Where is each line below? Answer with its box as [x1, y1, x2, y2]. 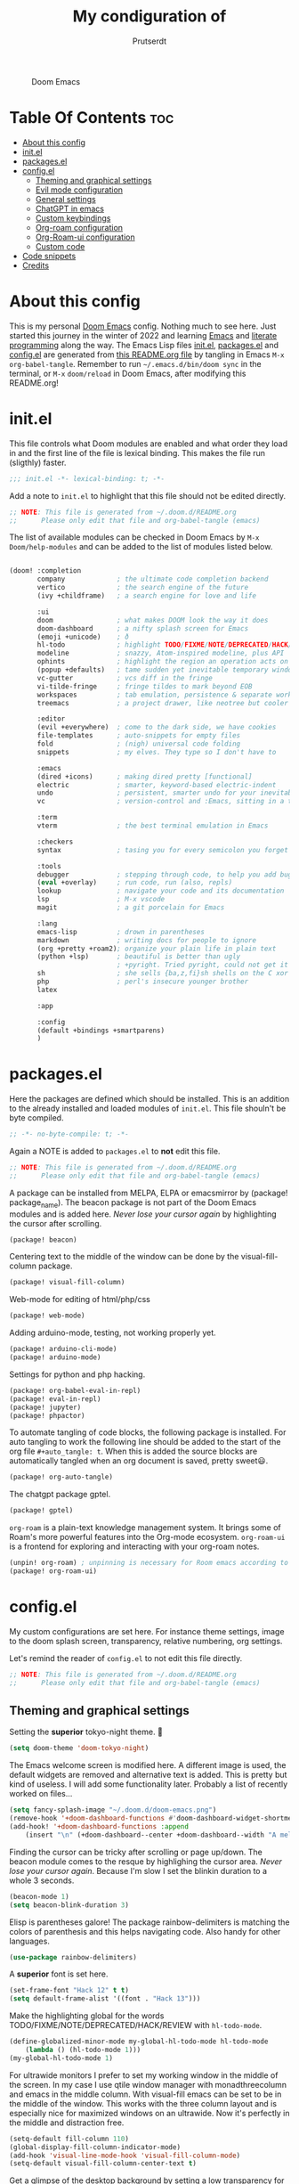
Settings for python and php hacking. [9, 1369, 146, 1380]
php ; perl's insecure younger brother [36, 977, 249, 986]
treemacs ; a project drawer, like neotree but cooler [36, 698, 289, 707]
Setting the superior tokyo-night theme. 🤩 [9, 1726, 163, 1738]
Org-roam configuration [35, 222, 123, 232]
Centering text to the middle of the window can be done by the [9, 1251, 239, 1262]
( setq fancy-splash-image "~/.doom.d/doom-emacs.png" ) [9, 1805, 217, 1814]
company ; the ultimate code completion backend [36, 575, 269, 584]
